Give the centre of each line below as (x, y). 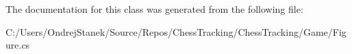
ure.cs (18, 45)
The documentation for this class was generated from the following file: (154, 9)
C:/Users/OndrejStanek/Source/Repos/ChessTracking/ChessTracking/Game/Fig (176, 31)
